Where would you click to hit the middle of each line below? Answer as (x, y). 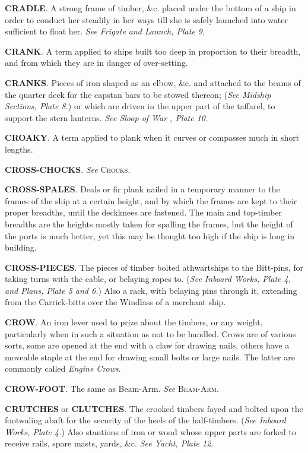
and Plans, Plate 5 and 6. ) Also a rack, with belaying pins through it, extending (151, 290)
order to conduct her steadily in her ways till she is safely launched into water (146, 19)
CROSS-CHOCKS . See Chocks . (68, 169)
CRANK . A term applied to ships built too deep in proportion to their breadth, (153, 51)
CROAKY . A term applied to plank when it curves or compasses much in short (152, 137)
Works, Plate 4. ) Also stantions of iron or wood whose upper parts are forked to (150, 431)
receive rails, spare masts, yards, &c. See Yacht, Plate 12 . (109, 443)
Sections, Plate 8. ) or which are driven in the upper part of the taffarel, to (140, 106)
